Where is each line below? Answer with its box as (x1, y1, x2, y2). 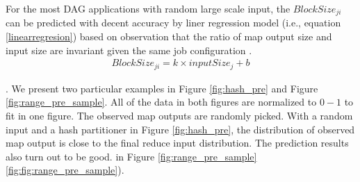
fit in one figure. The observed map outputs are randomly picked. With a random (6, 108, 353, 122)
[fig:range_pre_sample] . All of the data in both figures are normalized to (6, 94, 317, 109)
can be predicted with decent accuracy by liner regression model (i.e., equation (6, 15, 341, 30)
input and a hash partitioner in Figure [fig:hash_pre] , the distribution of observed (6, 122, 355, 136)
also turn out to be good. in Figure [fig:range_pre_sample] (6, 149, 257, 163)
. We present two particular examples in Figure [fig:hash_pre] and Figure (6, 81, 318, 95)
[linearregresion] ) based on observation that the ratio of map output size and (6, 29, 332, 44)
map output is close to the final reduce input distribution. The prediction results (6, 135, 349, 150)
